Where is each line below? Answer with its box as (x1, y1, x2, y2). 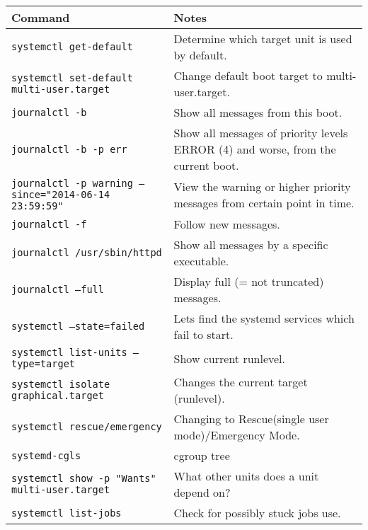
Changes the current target (173, 374, 308, 390)
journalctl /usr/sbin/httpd (11, 247, 162, 258)
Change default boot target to (173, 67, 323, 83)
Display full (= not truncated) (173, 273, 324, 289)
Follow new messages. (173, 216, 280, 232)
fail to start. (173, 326, 234, 342)
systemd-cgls (11, 449, 81, 461)
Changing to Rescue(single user (173, 410, 329, 427)
